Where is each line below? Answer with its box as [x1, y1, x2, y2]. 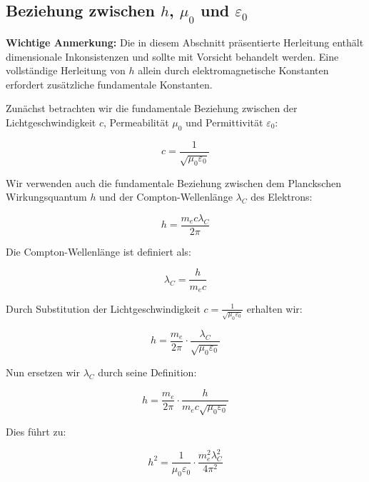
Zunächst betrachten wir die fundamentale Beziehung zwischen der [6, 101, 298, 116]
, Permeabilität [103, 114, 169, 129]
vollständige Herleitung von [6, 63, 126, 78]
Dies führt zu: [6, 424, 66, 439]
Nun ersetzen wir [6, 364, 80, 379]
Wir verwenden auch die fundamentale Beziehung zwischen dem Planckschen [6, 175, 341, 190]
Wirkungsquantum [6, 189, 87, 204]
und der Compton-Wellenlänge [99, 189, 233, 204]
